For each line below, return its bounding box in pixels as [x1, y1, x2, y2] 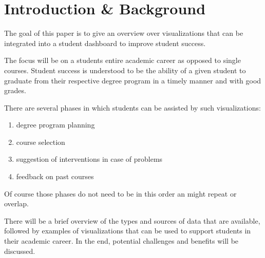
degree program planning [16, 119, 95, 130]
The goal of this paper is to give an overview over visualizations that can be [4, 28, 243, 38]
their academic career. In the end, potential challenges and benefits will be [4, 235, 239, 246]
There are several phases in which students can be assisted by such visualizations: [4, 102, 261, 113]
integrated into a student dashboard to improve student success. [4, 37, 206, 48]
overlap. [4, 198, 29, 209]
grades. [4, 85, 26, 96]
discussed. [4, 245, 35, 256]
